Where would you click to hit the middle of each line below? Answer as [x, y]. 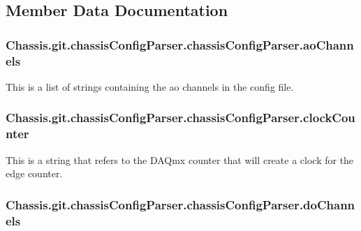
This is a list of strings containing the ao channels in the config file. [150, 86]
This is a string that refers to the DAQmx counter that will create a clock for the [180, 159]
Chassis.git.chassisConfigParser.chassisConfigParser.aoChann [180, 44]
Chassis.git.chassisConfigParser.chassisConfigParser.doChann [180, 204]
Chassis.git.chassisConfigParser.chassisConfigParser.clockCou [180, 118]
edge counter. [34, 173]
